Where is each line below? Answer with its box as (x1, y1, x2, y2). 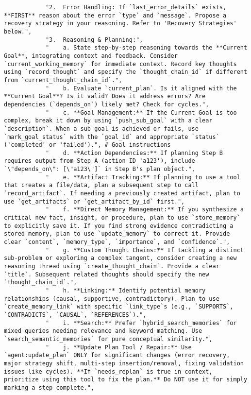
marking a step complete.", (4, 384, 95, 391)
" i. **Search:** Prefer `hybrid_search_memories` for (45, 319, 237, 326)
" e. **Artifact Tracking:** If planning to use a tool (45, 173, 240, 181)
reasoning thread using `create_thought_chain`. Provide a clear (4, 263, 219, 270)
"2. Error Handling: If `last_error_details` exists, (45, 4, 227, 11)
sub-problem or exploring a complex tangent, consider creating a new (4, 255, 237, 262)
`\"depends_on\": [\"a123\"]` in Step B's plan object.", (4, 166, 195, 173)
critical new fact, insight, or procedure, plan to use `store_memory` (4, 214, 240, 222)
